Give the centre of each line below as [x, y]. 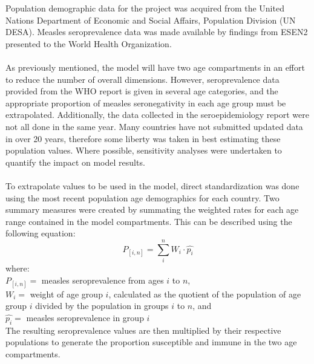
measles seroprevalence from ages [103, 280]
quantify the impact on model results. [75, 162]
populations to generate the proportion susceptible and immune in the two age [151, 342]
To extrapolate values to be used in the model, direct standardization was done [152, 185]
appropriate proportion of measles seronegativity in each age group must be [146, 102]
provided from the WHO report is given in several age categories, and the [142, 91]
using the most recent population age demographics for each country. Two [142, 197]
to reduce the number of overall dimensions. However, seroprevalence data [142, 79]
